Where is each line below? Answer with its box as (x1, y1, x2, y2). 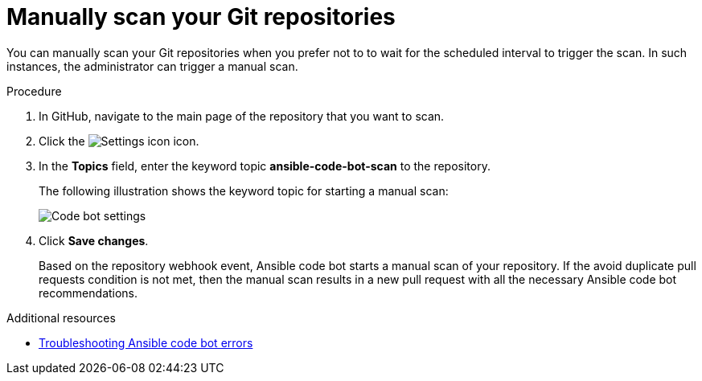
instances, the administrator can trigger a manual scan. (6, 59, 298, 73)
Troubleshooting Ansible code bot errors (39, 335, 253, 350)
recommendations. (39, 285, 138, 300)
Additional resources (6, 310, 116, 325)
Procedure (6, 84, 62, 98)
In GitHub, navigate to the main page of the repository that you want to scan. (39, 109, 445, 123)
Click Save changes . (39, 233, 149, 248)
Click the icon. (39, 133, 199, 148)
